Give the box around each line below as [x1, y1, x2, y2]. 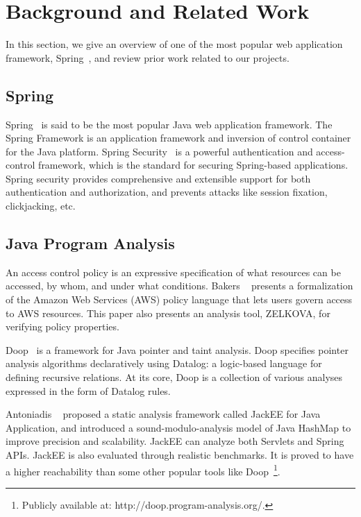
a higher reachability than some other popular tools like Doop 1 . [6, 461, 280, 478]
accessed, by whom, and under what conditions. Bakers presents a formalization [6, 278, 353, 293]
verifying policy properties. [6, 319, 119, 334]
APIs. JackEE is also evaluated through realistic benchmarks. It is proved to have [6, 448, 354, 461]
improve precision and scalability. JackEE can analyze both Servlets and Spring [6, 434, 344, 448]
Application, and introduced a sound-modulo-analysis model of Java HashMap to [6, 420, 351, 434]
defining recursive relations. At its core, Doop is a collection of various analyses [6, 370, 343, 384]
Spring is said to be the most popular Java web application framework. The [6, 117, 333, 131]
